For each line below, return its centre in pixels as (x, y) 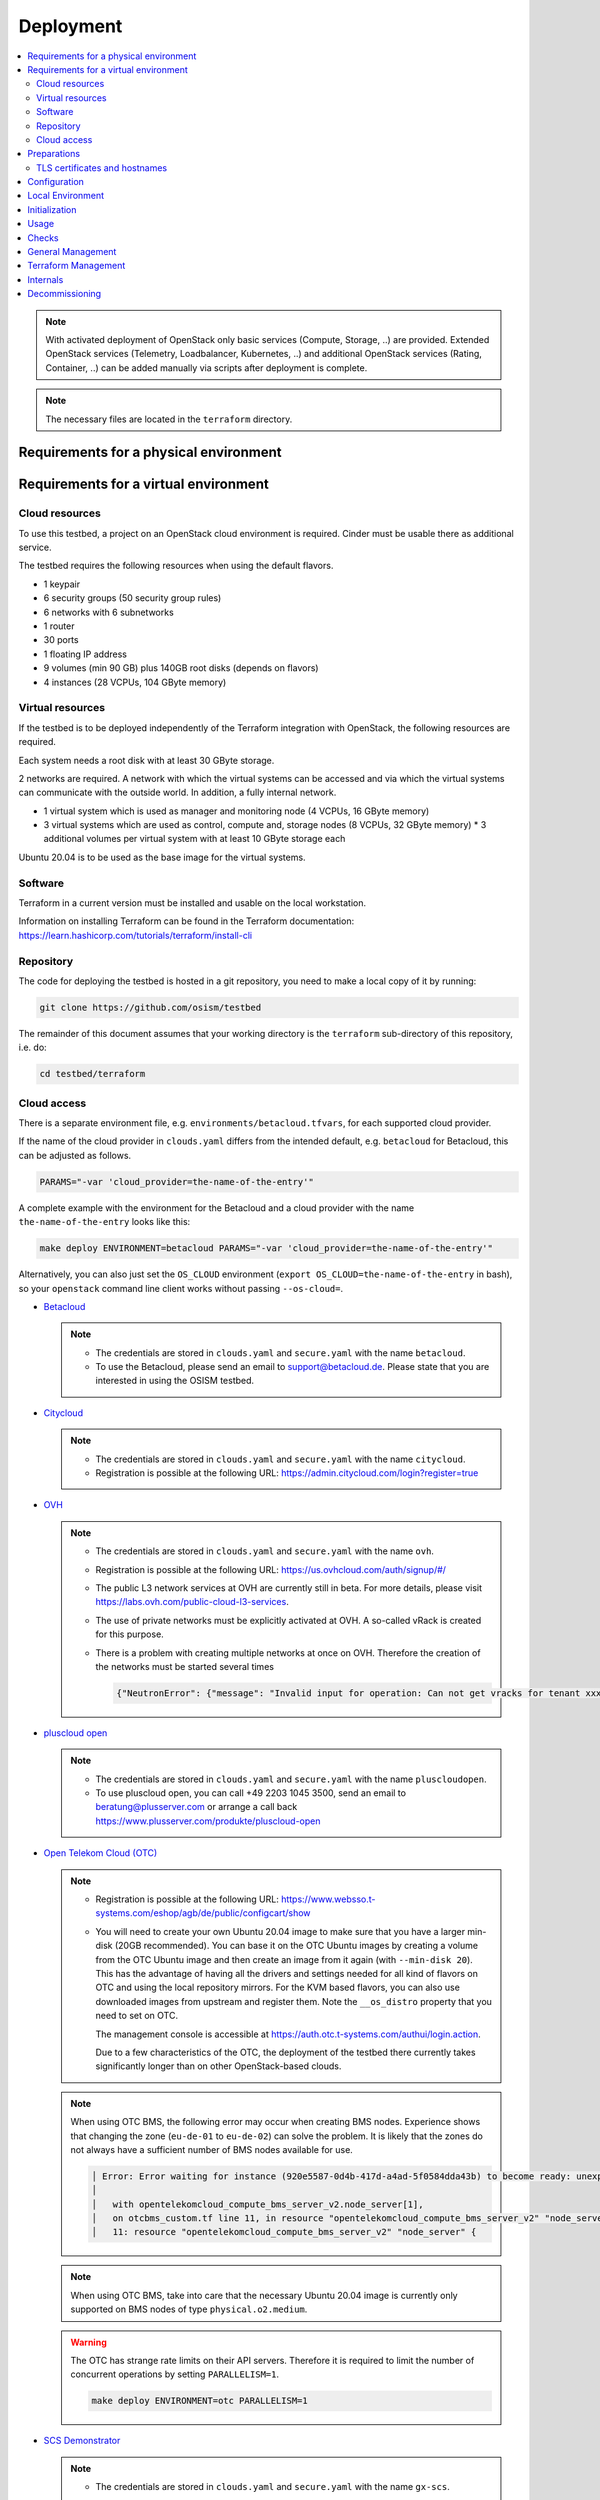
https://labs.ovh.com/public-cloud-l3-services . (192, 1602)
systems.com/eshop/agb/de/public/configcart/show (203, 1913)
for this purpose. (129, 1634)
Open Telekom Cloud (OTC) (100, 1853)
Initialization (52, 209)
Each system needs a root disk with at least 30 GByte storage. (146, 760)
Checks (43, 237)
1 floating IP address (85, 654)
